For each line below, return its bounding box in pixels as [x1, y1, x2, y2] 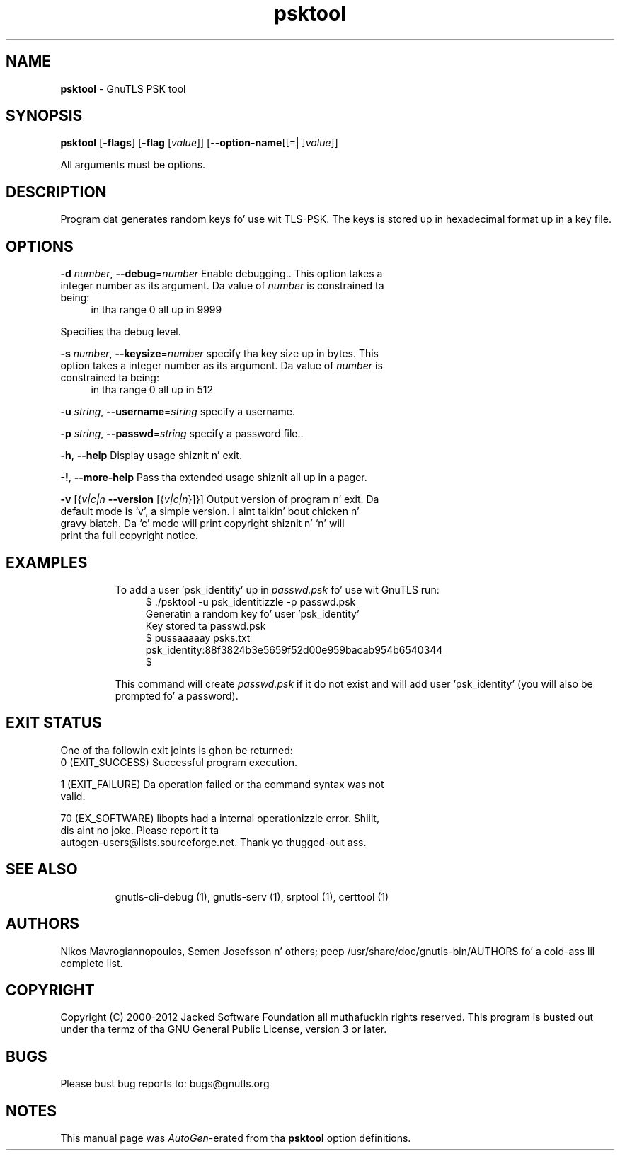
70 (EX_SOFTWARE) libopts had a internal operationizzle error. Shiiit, [60, 811, 379, 824]
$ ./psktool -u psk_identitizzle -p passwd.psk [145, 595, 356, 608]
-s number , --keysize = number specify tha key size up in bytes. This [60, 347, 379, 360]
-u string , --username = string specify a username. [60, 405, 296, 418]
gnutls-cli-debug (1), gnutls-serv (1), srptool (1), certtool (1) [115, 890, 389, 903]
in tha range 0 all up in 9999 [91, 304, 222, 316]
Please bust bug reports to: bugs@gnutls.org [60, 1077, 270, 1090]
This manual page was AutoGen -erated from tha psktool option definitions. [60, 1132, 411, 1145]
